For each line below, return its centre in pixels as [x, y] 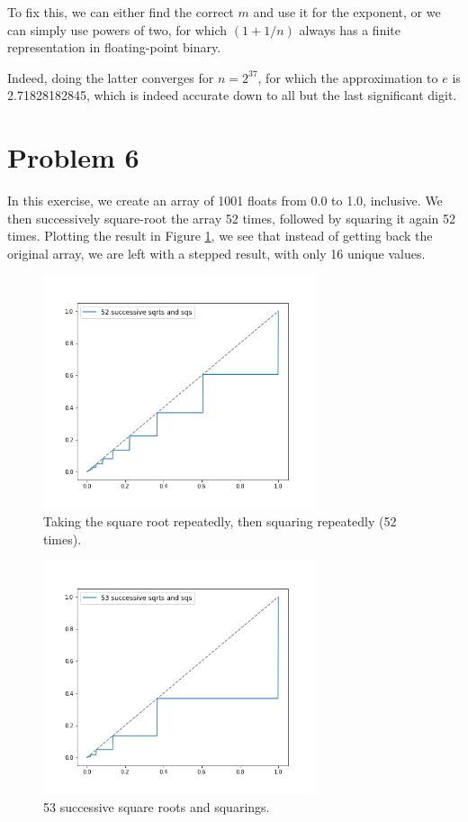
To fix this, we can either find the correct [121, 12]
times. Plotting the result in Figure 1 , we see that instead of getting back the [220, 236]
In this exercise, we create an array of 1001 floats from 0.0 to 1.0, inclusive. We [225, 201]
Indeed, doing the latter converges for [111, 77]
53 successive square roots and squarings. [157, 807]
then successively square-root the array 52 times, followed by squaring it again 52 [232, 218]
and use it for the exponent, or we [347, 12]
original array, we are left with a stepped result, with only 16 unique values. [216, 253]
